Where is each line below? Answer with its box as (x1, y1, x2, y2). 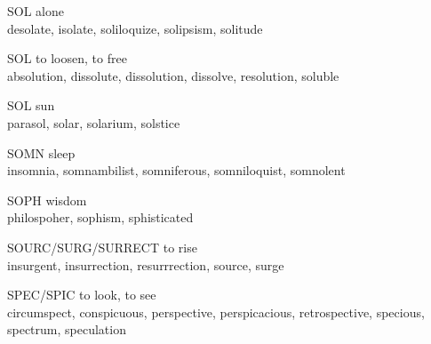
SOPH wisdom (7, 190, 87, 209)
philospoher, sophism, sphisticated (7, 208, 194, 227)
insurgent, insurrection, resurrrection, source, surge (7, 255, 284, 274)
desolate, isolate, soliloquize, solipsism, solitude (7, 19, 263, 37)
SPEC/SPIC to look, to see (7, 285, 156, 304)
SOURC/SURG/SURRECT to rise (7, 237, 197, 256)
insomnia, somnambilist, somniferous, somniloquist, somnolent (7, 161, 346, 180)
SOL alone (7, 2, 64, 20)
